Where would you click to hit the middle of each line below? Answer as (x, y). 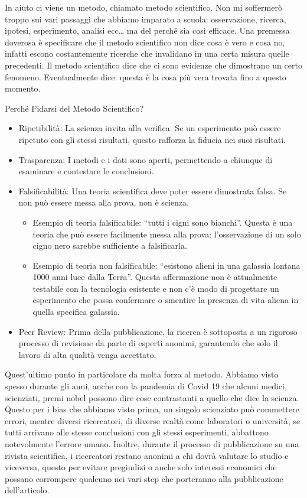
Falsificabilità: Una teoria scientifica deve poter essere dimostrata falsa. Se (153, 191)
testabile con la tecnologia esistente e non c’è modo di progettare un (156, 288)
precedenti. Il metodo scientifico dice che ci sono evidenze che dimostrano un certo (153, 65)
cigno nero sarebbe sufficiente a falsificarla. (110, 245)
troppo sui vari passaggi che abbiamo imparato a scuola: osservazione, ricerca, (146, 19)
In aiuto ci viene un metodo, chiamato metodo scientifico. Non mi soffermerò (143, 7)
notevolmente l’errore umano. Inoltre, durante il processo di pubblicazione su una (152, 444)
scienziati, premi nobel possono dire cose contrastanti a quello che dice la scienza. (152, 397)
